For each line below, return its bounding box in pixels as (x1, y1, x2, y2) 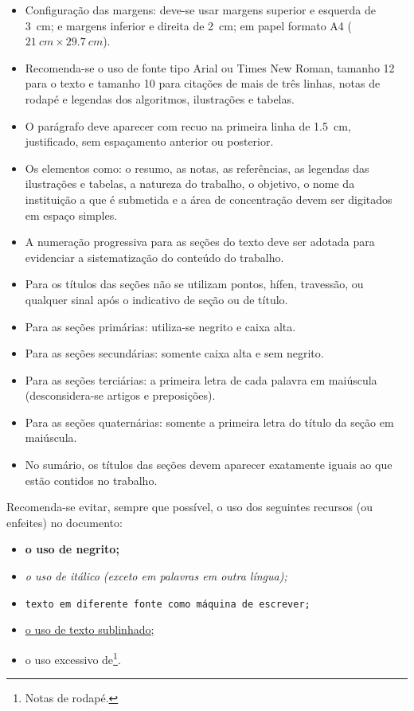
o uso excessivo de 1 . (25, 648, 121, 667)
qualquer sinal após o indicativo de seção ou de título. (25, 291, 288, 307)
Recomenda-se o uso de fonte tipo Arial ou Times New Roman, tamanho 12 (25, 59, 395, 76)
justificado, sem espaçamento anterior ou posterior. (25, 133, 274, 150)
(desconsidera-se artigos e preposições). (25, 387, 216, 404)
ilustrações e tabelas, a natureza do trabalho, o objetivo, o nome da (25, 175, 355, 192)
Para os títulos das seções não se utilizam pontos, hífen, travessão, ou (25, 275, 364, 292)
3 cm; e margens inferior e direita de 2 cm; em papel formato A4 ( (25, 17, 352, 33)
